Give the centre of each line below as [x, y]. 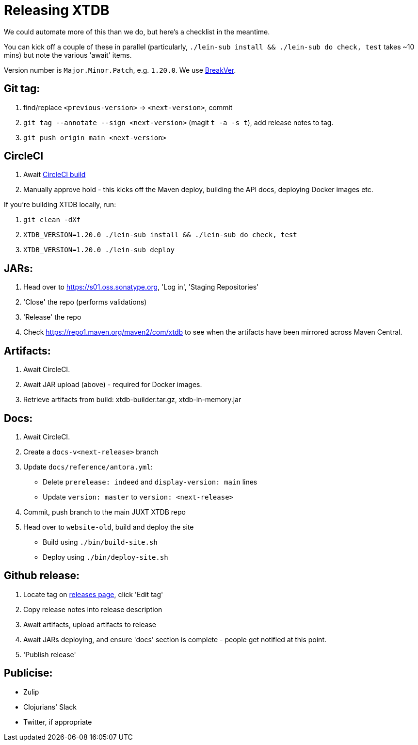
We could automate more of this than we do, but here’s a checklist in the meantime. [137, 32]
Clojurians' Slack [50, 707]
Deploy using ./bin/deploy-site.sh [105, 557]
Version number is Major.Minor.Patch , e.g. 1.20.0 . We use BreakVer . [120, 70]
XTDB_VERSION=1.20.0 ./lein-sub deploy [99, 250]
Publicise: [28, 673]
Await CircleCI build [55, 175]
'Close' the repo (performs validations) [85, 302]
